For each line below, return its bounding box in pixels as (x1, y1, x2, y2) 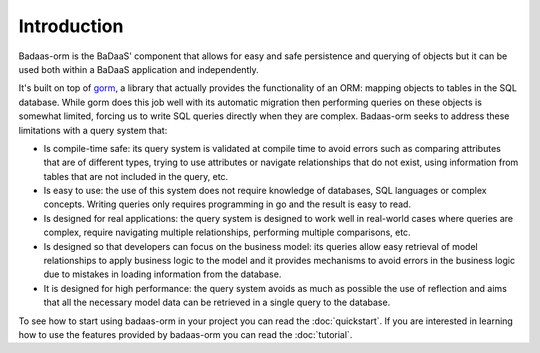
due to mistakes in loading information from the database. (43, 268, 282, 280)
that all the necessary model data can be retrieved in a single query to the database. (43, 296, 391, 309)
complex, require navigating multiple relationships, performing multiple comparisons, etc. (43, 226, 411, 239)
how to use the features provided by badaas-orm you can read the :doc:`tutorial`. (18, 328, 353, 340)
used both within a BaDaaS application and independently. (18, 63, 259, 75)
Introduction (18, 15, 124, 37)
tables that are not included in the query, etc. (43, 170, 229, 182)
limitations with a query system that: (18, 124, 168, 136)
